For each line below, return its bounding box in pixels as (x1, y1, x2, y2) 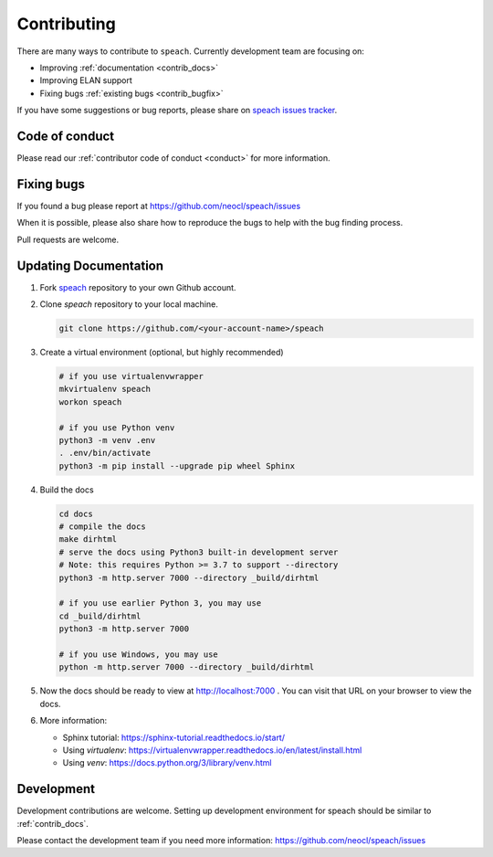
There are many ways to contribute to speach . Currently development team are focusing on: (16, 46, 365, 57)
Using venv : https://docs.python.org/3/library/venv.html (62, 757, 272, 768)
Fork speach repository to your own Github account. (39, 281, 236, 292)
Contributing (16, 14, 116, 34)
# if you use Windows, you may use (58, 649, 218, 660)
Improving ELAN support (39, 75, 132, 86)
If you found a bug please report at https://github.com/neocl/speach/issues (16, 200, 301, 211)
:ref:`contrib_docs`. (16, 818, 89, 829)
